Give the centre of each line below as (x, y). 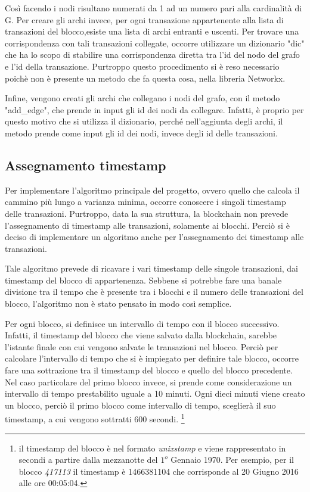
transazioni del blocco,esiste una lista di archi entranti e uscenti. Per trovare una (152, 31)
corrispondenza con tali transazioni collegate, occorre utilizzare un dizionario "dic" (155, 43)
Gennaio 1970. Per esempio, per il (232, 460)
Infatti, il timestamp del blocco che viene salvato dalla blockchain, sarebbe (141, 335)
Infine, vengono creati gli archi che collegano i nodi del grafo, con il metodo (142, 98)
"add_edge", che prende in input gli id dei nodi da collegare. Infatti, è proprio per (154, 109)
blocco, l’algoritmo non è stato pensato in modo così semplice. (118, 303)
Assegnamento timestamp (86, 165)
